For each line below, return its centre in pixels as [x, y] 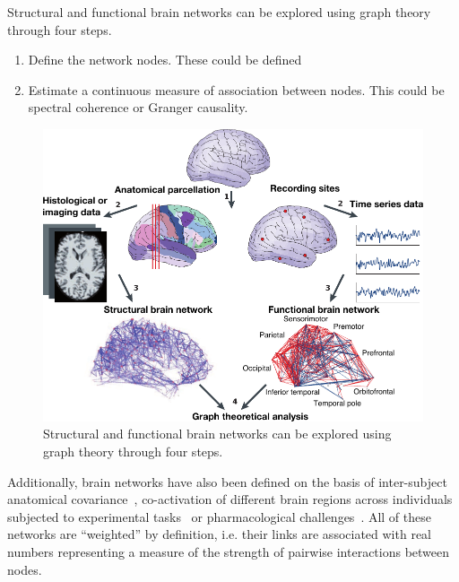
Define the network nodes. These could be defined [165, 60]
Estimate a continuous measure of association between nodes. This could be [236, 89]
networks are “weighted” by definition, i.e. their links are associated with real [219, 534]
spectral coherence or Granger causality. [138, 107]
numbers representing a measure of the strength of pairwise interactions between [229, 552]
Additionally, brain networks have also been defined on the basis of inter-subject [227, 481]
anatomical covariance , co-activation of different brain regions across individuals [230, 499]
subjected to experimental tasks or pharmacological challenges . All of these [219, 516]
